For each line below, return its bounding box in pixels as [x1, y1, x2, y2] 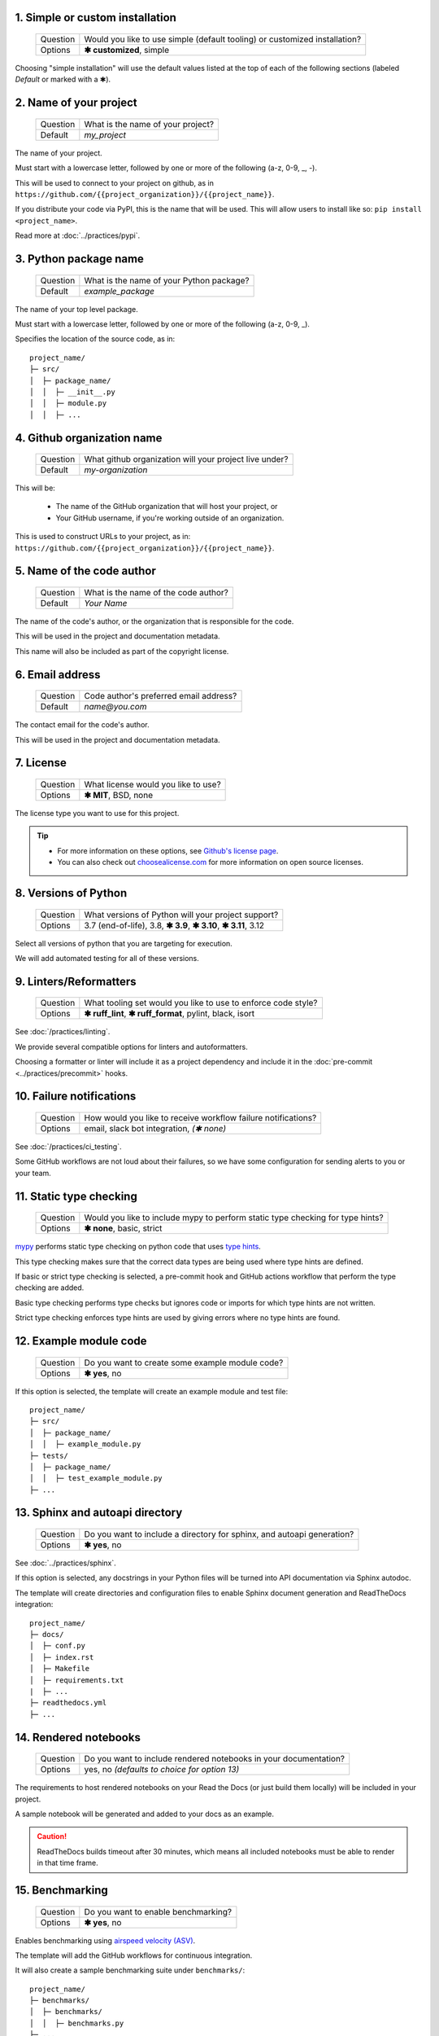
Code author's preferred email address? [84, 691, 237, 702]
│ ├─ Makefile [29, 1664, 90, 1674]
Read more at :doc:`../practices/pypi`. [15, 230, 141, 240]
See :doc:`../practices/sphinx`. [15, 1558, 117, 1568]
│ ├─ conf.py [29, 1641, 85, 1651]
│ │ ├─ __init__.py [29, 387, 115, 397]
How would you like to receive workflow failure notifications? [84, 1112, 317, 1123]
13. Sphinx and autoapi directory [15, 1506, 183, 1520]
